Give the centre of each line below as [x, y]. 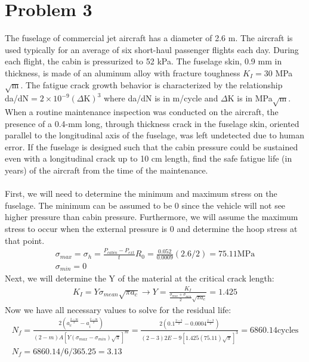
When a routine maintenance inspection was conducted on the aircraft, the [142, 112]
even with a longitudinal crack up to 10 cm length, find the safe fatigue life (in [149, 158]
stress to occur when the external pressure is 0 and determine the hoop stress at [151, 228]
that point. [25, 240]
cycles [288, 330]
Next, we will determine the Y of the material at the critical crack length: [140, 278]
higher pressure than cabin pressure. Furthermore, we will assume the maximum [152, 217]
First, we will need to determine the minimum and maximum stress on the [141, 194]
